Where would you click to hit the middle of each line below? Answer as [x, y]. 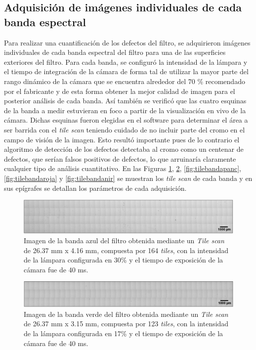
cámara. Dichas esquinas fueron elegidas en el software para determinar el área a [126, 120]
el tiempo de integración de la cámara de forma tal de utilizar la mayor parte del [126, 71]
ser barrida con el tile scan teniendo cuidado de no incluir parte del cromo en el [125, 129]
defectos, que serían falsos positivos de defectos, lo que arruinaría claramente [120, 158]
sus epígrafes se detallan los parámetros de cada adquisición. [95, 188]
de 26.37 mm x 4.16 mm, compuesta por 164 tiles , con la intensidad [126, 250]
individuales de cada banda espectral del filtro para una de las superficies [115, 52]
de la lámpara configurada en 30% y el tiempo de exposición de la [124, 260]
